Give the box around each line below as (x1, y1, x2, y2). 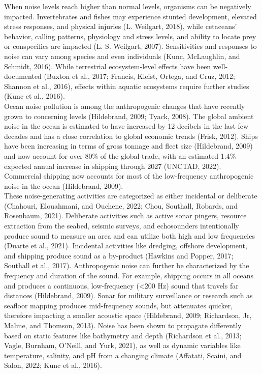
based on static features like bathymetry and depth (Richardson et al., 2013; (4, 330, 242, 340)
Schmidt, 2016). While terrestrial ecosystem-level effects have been (4, 61, 211, 71)
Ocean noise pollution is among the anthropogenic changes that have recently (4, 100, 245, 111)
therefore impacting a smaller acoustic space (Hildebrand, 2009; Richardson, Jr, (4, 310, 252, 321)
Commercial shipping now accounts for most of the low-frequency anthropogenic (4, 170, 254, 181)
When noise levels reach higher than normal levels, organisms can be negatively (4, 1, 251, 11)
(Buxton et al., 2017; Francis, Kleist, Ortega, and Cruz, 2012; (44, 71, 235, 81)
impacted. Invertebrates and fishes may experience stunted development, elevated (4, 11, 257, 21)
